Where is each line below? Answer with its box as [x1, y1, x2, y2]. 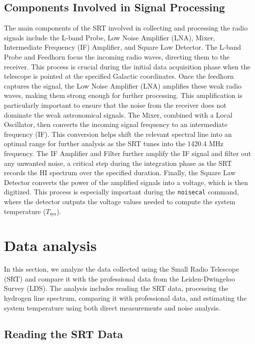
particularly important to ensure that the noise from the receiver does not [4, 99, 227, 110]
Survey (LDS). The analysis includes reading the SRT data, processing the [4, 283, 228, 293]
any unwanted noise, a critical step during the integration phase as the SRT [4, 157, 232, 168]
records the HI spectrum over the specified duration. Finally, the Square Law [4, 167, 236, 178]
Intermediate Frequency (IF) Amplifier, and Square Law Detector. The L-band [4, 42, 241, 52]
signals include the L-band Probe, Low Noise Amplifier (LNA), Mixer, [4, 32, 215, 42]
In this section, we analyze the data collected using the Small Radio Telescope [4, 264, 239, 274]
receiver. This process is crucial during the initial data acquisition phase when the [4, 61, 251, 71]
